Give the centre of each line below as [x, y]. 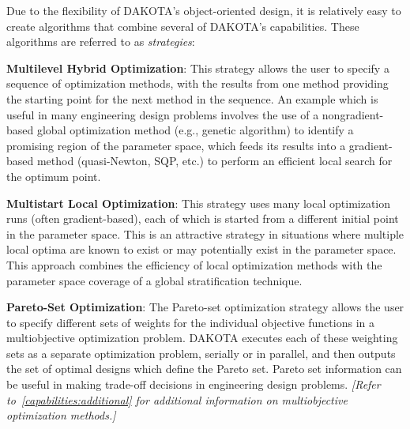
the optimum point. [54, 176]
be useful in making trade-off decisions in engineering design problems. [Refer [194, 384]
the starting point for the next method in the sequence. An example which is [192, 98]
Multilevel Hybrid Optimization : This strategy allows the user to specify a [198, 68]
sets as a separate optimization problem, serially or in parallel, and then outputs [201, 353]
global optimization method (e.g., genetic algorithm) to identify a [195, 130]
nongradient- [353, 114]
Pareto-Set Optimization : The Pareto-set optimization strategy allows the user [205, 307]
